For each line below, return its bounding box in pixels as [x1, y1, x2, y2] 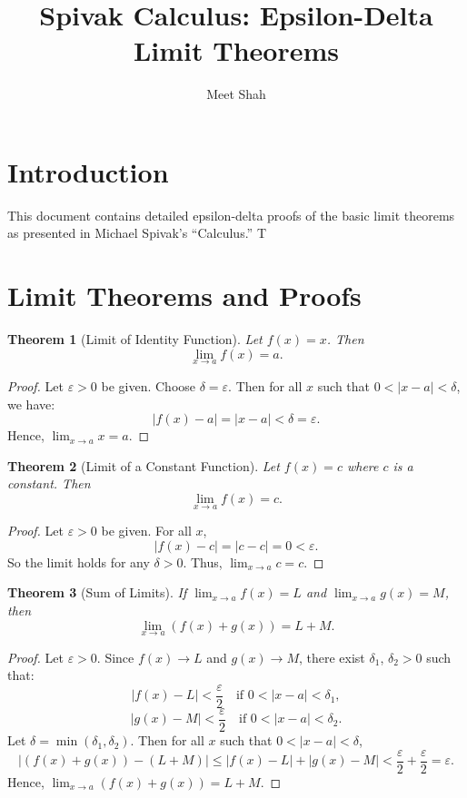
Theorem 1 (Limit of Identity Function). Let [7, 330, 263, 349]
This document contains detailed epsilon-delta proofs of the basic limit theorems [7, 205, 455, 224]
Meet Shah [206, 84, 266, 103]
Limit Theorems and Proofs [7, 277, 362, 314]
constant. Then [7, 474, 91, 493]
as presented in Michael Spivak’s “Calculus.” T [7, 223, 266, 242]
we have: [7, 394, 55, 413]
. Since [96, 647, 134, 666]
